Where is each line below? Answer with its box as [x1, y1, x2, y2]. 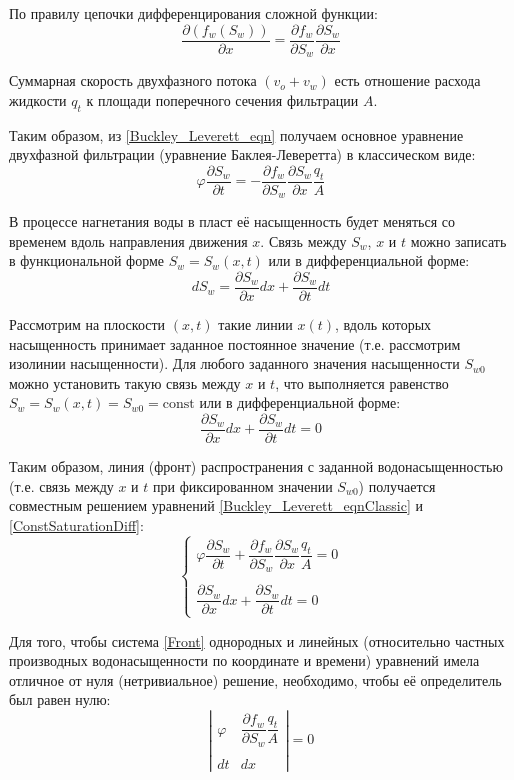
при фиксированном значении [152, 475, 333, 496]
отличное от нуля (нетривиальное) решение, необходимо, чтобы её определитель [9, 669, 502, 690]
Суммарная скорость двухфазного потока [9, 70, 257, 91]
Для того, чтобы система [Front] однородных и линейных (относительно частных [9, 630, 505, 651]
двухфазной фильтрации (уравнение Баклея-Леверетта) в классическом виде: [9, 144, 476, 165]
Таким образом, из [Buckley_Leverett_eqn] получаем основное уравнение [9, 124, 464, 145]
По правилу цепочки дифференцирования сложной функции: [9, 3, 378, 23]
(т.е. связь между [9, 475, 114, 496]
